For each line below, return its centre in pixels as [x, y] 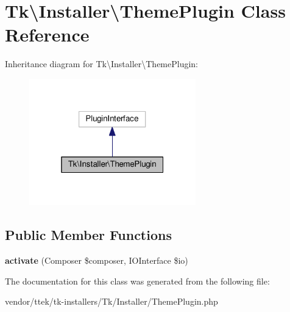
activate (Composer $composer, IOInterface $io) [97, 260]
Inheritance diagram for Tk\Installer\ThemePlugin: [102, 64]
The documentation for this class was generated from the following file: [137, 281]
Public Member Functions [88, 235]
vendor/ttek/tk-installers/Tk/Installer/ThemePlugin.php [111, 301]
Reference [47, 34]
